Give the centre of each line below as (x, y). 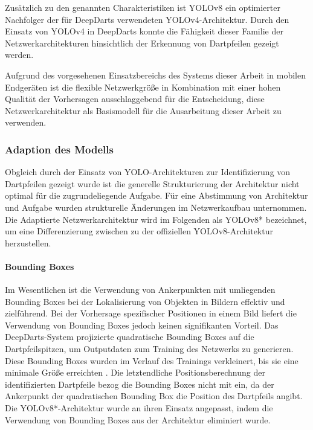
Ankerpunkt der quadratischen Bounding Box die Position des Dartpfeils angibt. (154, 396)
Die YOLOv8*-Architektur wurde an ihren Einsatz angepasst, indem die (139, 408)
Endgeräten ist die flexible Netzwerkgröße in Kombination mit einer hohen (143, 87)
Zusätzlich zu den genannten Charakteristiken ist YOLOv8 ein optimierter (143, 7)
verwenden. (26, 122)
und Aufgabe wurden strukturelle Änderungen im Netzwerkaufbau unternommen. (156, 207)
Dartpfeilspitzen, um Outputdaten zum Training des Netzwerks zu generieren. (149, 349)
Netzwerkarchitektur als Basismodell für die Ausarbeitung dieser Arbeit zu (143, 110)
